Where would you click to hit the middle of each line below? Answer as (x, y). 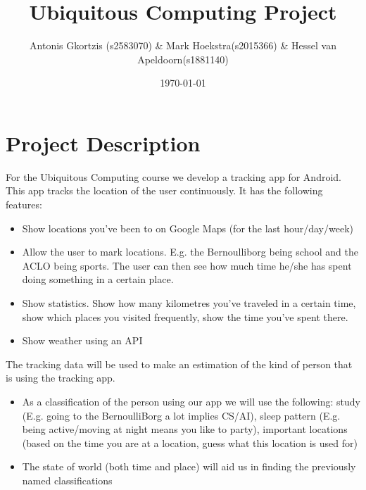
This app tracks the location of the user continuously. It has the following (164, 190)
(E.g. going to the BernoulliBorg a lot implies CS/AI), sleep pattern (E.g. (181, 415)
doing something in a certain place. (98, 279)
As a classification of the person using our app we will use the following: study (191, 401)
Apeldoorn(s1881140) (183, 59)
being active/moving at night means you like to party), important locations (185, 429)
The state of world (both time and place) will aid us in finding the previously (189, 466)
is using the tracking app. (61, 378)
